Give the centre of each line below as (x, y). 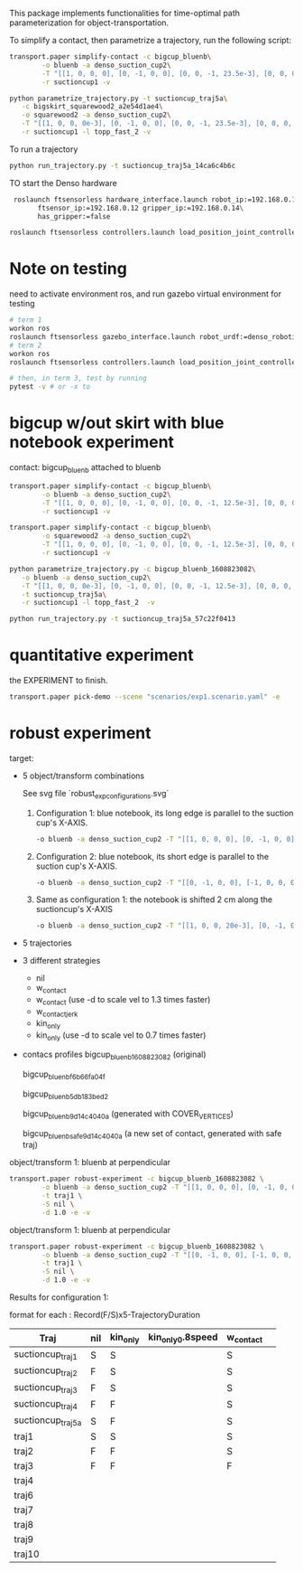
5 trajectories (47, 943)
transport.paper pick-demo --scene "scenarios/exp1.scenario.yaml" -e (145, 697)
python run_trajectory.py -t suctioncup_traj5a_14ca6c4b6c (123, 165)
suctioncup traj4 (46, 1404)
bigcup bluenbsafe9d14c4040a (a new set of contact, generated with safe (152, 1134)
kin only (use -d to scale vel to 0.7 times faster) (121, 1036)
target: (22, 758)
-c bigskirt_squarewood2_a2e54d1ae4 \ (92, 107)
